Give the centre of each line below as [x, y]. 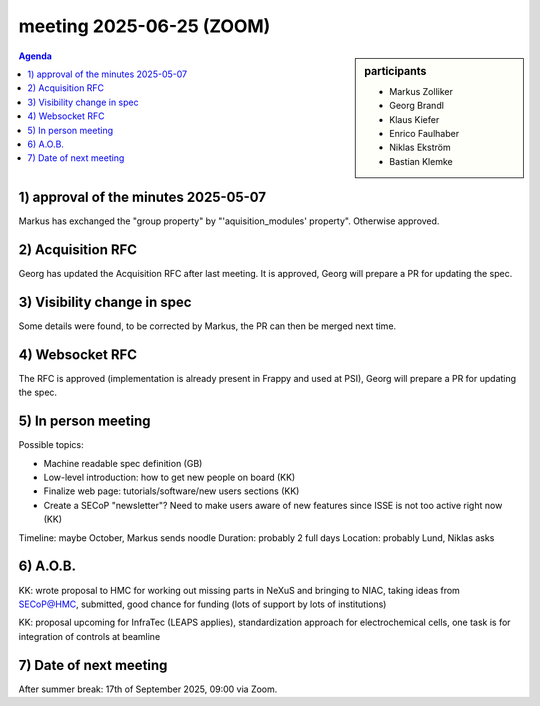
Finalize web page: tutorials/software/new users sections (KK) [171, 491]
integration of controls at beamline [89, 636]
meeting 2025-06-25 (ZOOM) [144, 26]
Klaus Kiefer [414, 119]
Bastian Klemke [421, 161]
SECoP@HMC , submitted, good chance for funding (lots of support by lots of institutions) [202, 604]
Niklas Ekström [420, 147]
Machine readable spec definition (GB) [123, 463]
